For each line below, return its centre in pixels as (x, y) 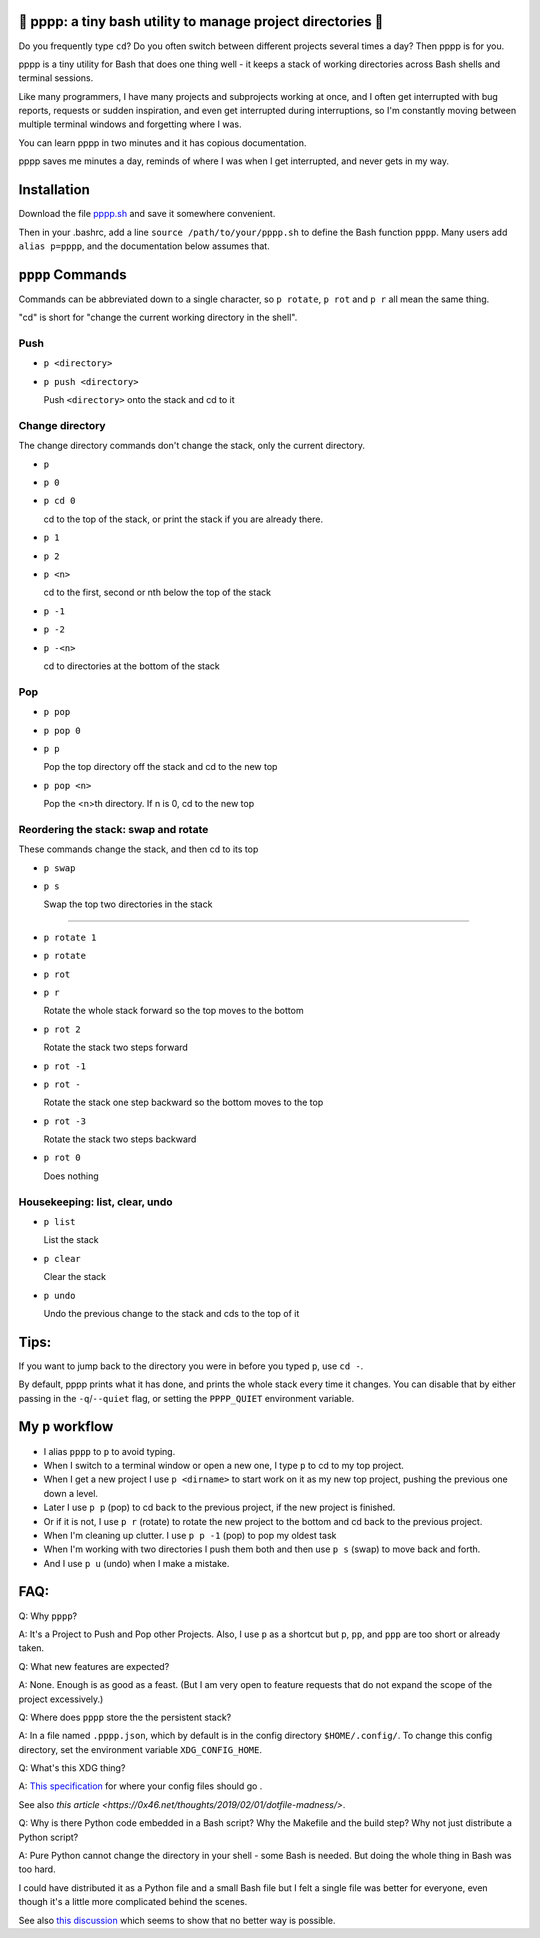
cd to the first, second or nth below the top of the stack (157, 592)
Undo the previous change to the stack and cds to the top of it (171, 1313)
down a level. (71, 1493)
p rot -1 (65, 1066)
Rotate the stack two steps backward (120, 1139)
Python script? (48, 1837)
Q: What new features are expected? (94, 1666)
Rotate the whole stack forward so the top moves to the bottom (173, 1011)
